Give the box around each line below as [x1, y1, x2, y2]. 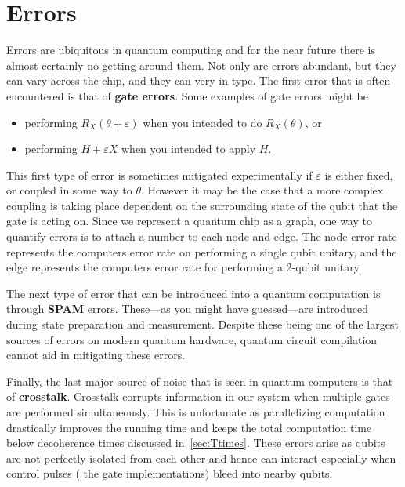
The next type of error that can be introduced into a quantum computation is [6, 285, 381, 301]
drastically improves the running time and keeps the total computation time [6, 419, 372, 435]
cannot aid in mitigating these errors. [6, 347, 186, 363]
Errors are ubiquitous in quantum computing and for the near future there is [6, 42, 375, 58]
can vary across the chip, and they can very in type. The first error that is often [6, 72, 391, 89]
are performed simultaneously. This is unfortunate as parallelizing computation [6, 404, 385, 420]
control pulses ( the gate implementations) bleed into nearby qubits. [6, 465, 333, 482]
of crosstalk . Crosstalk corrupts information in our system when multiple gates [6, 388, 390, 405]
